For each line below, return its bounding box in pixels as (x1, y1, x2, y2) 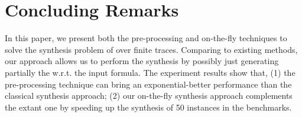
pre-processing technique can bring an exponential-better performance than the (5, 78, 292, 90)
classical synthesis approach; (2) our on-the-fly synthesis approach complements (5, 89, 293, 102)
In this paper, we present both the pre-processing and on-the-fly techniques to (5, 32, 287, 44)
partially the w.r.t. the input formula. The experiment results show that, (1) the (5, 66, 295, 78)
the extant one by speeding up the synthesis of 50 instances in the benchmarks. (5, 101, 292, 113)
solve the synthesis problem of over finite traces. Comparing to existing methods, (5, 43, 298, 55)
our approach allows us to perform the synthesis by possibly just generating (5, 55, 279, 67)
